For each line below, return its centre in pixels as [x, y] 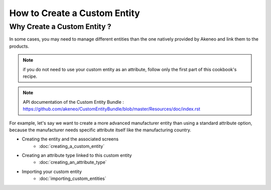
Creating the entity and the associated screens [70, 139]
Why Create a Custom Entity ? [60, 27]
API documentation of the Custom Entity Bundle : [73, 102]
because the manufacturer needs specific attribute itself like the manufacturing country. [100, 130]
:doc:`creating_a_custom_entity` [72, 146]
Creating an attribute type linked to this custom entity [77, 155]
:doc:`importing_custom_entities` [73, 178]
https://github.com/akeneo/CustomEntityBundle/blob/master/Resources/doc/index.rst [112, 109]
